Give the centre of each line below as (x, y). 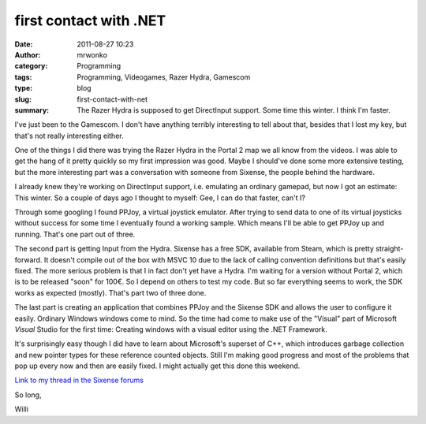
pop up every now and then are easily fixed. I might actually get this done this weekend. (157, 366)
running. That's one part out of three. (75, 234)
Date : (24, 44)
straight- (390, 249)
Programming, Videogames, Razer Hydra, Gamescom (164, 77)
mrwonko (92, 54)
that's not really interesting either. (69, 136)
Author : (28, 54)
